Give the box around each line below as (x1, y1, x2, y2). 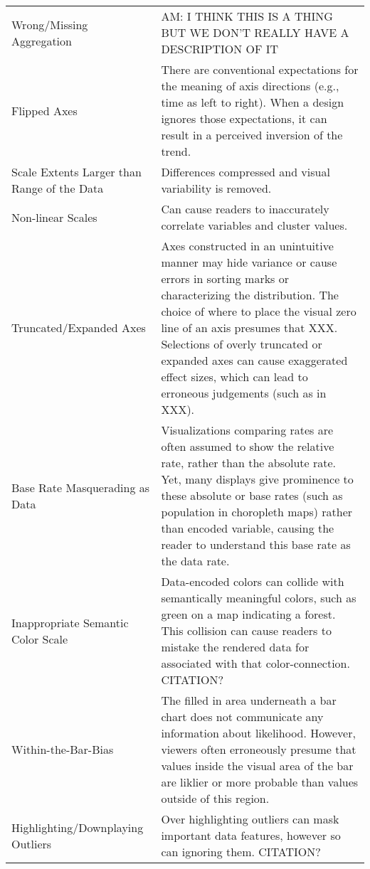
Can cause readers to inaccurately (161, 201, 329, 217)
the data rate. (161, 553, 230, 569)
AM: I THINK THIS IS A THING (161, 8, 333, 24)
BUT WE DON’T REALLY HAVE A (161, 24, 349, 41)
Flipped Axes (11, 102, 78, 119)
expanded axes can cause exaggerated (161, 352, 348, 368)
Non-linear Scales (11, 208, 97, 225)
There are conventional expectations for (161, 61, 359, 78)
